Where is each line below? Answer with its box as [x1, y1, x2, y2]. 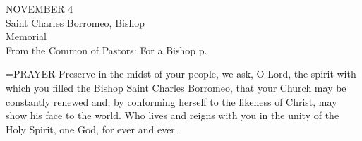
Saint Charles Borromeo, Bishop [6, 15, 145, 30]
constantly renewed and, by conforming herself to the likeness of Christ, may [6, 94, 337, 109]
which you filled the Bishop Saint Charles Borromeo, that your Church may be [6, 80, 346, 94]
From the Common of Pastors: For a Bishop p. [6, 42, 207, 57]
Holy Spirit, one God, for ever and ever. [6, 121, 178, 136]
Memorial [6, 29, 47, 44]
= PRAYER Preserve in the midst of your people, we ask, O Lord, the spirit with [6, 66, 356, 81]
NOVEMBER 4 [6, 1, 73, 16]
